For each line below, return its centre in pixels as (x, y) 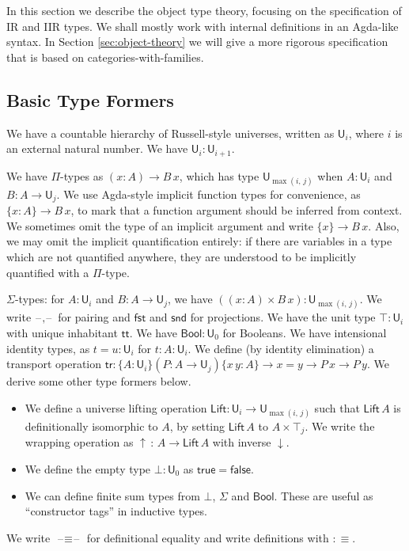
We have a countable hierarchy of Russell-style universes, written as (170, 133)
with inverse (242, 442)
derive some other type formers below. (99, 381)
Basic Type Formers (90, 99)
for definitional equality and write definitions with (208, 537)
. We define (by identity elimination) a (281, 348)
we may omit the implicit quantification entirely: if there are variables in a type (199, 241)
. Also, (384, 225)
